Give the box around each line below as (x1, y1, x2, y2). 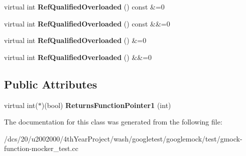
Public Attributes (4, 76, 97, 91)
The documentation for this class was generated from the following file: (4, 116, 222, 127)
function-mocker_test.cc (4, 143, 78, 153)
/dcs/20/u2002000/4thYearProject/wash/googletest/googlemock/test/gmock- (4, 133, 242, 143)
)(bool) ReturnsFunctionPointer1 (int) (41, 99, 171, 110)
